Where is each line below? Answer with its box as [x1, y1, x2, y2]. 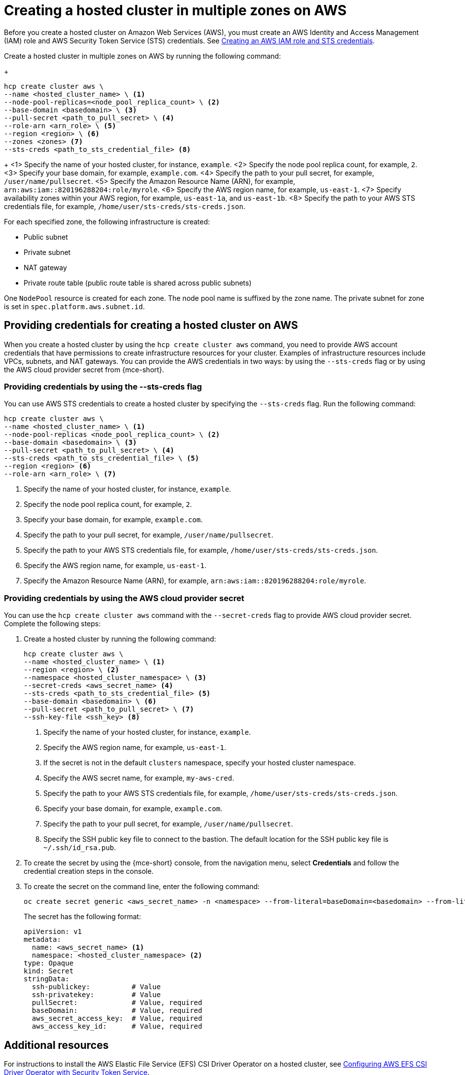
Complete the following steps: [4, 619, 101, 628]
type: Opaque [24, 959, 74, 967]
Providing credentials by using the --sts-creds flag [4, 381, 202, 392]
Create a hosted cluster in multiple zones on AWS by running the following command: [4, 51, 281, 60]
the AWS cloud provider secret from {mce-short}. [4, 365, 165, 374]
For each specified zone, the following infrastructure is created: [4, 217, 210, 226]
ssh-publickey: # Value [32, 983, 161, 991]
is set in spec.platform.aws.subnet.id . [4, 302, 145, 311]
